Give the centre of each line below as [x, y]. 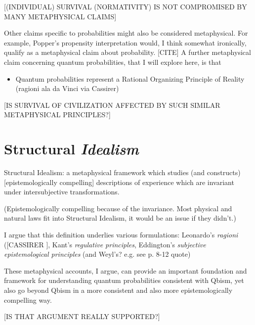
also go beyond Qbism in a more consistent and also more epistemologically [118, 290]
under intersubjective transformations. [62, 192]
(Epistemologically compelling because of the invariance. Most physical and [118, 208]
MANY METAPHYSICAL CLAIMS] [60, 16]
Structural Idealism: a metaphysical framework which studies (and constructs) [122, 172]
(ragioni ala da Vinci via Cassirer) [67, 88]
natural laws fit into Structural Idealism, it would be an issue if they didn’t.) [120, 218]
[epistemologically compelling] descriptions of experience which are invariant [119, 182]
